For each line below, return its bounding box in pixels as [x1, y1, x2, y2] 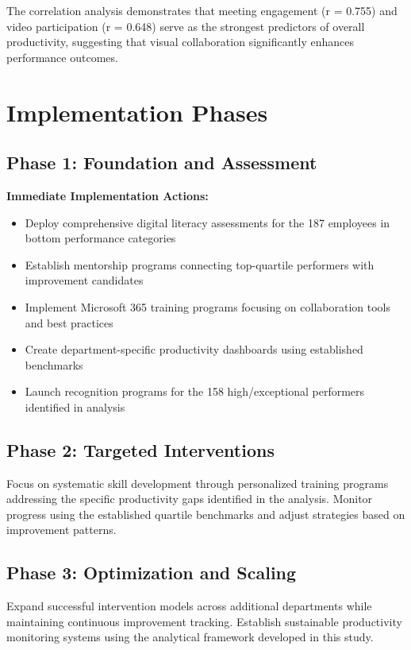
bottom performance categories [25, 230, 176, 246]
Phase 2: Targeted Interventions [6, 437, 275, 462]
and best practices [25, 314, 113, 331]
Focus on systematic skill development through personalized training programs [6, 474, 389, 491]
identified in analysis [25, 398, 125, 415]
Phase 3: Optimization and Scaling [6, 560, 297, 585]
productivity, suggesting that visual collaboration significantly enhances [6, 33, 355, 50]
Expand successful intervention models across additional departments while [6, 598, 372, 614]
